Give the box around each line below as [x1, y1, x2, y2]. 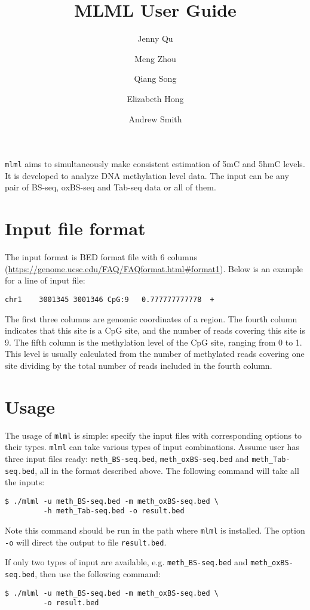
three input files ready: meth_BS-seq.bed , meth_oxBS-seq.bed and [5, 452, 249, 464]
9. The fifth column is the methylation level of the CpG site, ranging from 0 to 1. [5, 335, 302, 348]
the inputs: [5, 476, 45, 488]
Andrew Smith [128, 112, 182, 125]
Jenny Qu [137, 32, 173, 45]
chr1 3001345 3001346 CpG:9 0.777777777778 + [5, 295, 214, 304]
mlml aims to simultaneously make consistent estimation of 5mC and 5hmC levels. [5, 158, 305, 170]
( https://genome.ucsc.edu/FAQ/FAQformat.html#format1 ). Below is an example [5, 262, 303, 275]
